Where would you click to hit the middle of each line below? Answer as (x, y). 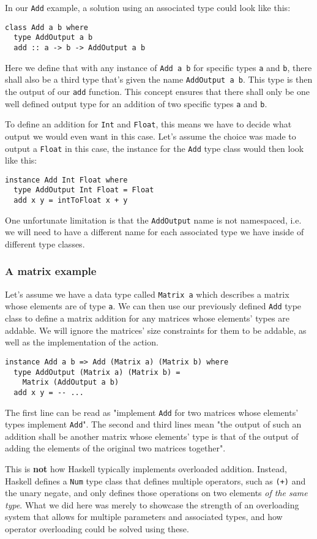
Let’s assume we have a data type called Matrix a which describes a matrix (147, 294)
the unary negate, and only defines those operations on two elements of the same (156, 493)
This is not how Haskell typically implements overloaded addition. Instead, (146, 469)
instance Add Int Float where (66, 180)
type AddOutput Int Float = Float (84, 190)
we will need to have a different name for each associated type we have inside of (155, 232)
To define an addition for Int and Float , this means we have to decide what (148, 124)
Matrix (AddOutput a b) (71, 383)
